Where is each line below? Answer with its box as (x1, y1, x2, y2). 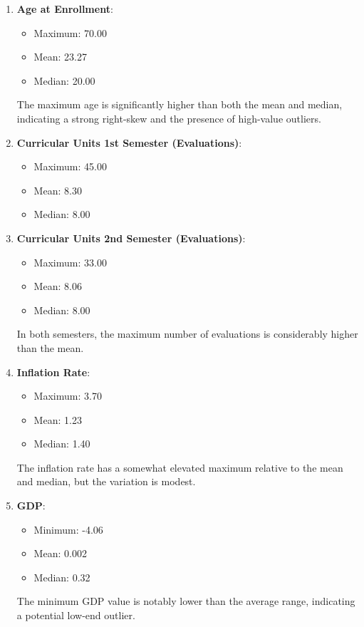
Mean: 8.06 (33, 279, 82, 294)
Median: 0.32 (33, 569, 90, 584)
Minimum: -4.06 (33, 522, 103, 537)
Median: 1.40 (33, 436, 90, 451)
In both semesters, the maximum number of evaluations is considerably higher (16, 326, 358, 341)
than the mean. (16, 340, 84, 355)
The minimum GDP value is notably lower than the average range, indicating (16, 594, 355, 608)
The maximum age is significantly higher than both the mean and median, (16, 97, 343, 112)
